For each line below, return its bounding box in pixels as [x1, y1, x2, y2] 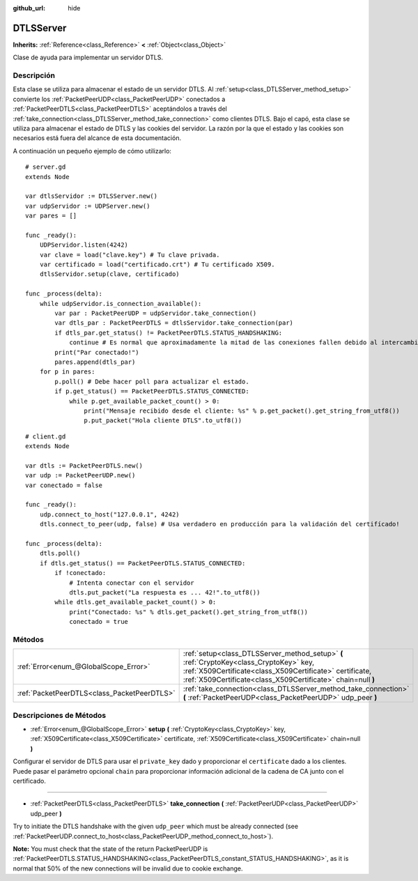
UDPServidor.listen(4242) [39, 241, 129, 249]
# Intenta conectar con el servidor [69, 579, 194, 587]
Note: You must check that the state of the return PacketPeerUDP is [13, 844, 208, 853]
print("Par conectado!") [54, 348, 139, 356]
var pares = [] [25, 212, 77, 220]
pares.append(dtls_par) [54, 358, 136, 366]
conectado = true [69, 618, 129, 626]
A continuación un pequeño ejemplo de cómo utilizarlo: [13, 146, 172, 155]
